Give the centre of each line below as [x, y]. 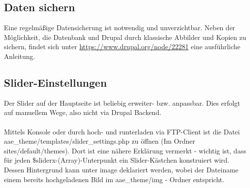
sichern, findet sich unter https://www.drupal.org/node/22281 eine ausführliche [122, 47]
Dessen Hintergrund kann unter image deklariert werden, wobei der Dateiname [121, 169]
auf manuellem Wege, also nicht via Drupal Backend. [83, 112]
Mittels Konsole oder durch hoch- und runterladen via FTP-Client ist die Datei [122, 131]
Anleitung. [20, 56]
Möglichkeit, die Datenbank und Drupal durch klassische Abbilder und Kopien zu [125, 37]
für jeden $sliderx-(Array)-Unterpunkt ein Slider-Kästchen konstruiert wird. [117, 160]
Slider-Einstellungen [56, 82]
